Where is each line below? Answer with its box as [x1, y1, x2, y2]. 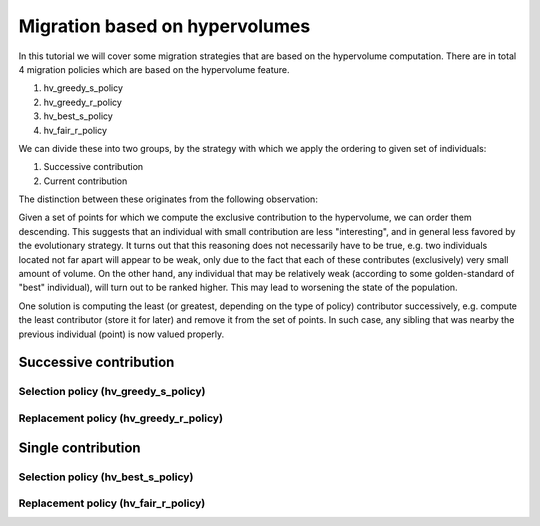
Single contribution [18, 439, 141, 456]
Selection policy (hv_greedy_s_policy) [18, 385, 206, 399]
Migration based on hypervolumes [18, 15, 311, 37]
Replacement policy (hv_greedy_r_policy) [18, 411, 224, 425]
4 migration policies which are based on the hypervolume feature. [18, 63, 290, 75]
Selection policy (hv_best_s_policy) [18, 470, 194, 484]
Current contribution [43, 175, 128, 187]
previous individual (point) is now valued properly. [18, 328, 225, 340]
